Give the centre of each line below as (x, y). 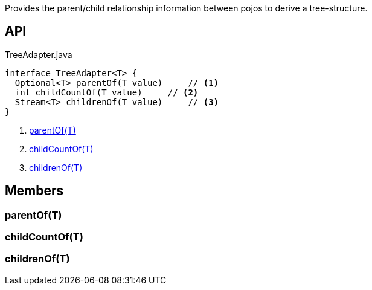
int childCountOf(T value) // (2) (107, 92)
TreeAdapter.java (39, 54)
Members (34, 191)
